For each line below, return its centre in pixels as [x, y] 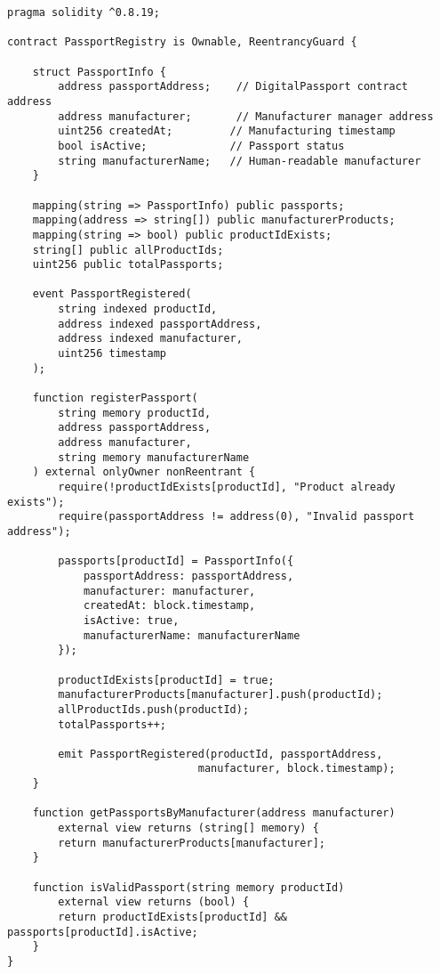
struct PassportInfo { [99, 72]
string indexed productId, [138, 309]
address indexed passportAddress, [160, 324]
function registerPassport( [115, 398]
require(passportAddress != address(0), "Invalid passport [236, 517]
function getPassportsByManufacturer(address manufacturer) [214, 813]
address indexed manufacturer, [150, 339]
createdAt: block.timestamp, [169, 606]
